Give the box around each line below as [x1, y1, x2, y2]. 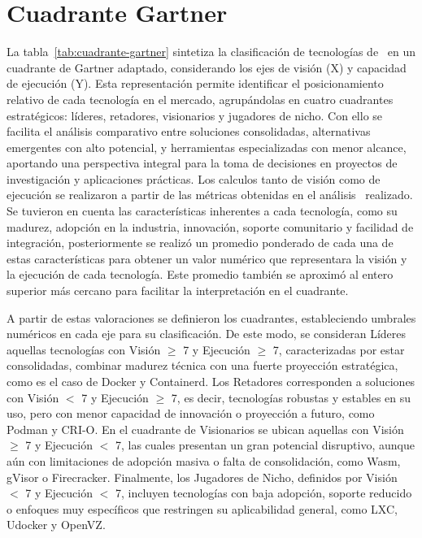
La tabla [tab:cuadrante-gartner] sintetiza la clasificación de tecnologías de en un [7, 43, 416, 60]
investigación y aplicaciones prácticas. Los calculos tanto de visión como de [7, 170, 381, 187]
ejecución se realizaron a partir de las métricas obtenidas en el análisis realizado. [7, 186, 413, 203]
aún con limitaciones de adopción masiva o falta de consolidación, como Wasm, [7, 452, 401, 469]
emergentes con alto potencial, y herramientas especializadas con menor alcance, [7, 138, 407, 155]
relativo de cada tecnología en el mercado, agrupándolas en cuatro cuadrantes [7, 90, 394, 107]
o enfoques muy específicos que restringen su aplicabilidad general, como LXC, [7, 500, 398, 517]
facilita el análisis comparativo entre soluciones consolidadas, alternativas [7, 123, 371, 140]
